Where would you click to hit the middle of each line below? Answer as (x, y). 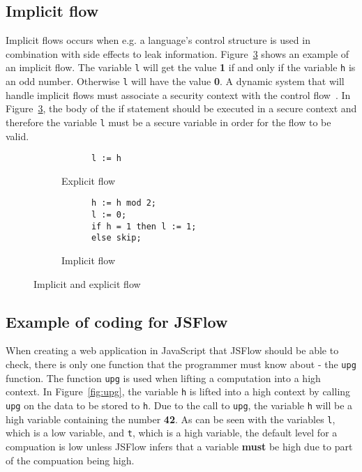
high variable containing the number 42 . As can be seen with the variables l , (171, 419)
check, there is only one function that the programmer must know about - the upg (181, 364)
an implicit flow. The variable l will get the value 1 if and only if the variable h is (181, 67)
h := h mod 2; (124, 203)
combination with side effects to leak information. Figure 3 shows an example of (178, 53)
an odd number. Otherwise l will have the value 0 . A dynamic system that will (175, 81)
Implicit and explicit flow (87, 283)
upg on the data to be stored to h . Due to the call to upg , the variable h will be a (179, 405)
